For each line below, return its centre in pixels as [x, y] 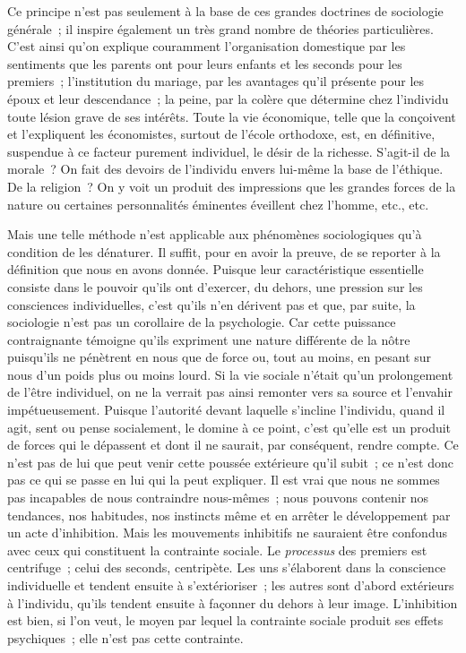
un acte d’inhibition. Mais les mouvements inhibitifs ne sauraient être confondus [227, 533]
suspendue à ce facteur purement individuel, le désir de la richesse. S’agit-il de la [229, 151]
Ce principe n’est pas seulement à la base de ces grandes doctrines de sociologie [225, 11]
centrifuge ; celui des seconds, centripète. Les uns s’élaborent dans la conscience [227, 567]
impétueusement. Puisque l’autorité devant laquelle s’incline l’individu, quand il [226, 410]
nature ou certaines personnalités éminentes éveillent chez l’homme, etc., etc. [218, 204]
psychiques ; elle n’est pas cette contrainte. [125, 637]
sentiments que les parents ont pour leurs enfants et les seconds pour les [205, 63]
